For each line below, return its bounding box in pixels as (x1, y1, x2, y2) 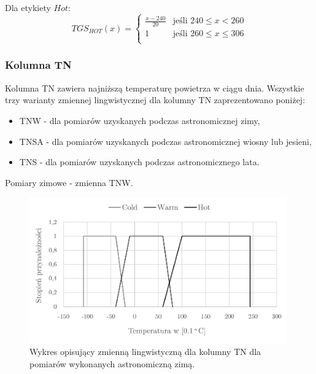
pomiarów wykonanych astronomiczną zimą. (29, 357, 195, 370)
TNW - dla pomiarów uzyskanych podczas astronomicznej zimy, (19, 114, 260, 127)
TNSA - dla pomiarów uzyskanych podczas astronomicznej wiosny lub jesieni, (19, 134, 312, 147)
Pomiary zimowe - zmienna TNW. (5, 176, 133, 189)
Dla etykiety (5, 1, 51, 14)
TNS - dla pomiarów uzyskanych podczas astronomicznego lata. (19, 155, 260, 168)
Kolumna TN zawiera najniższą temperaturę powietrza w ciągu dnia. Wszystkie (5, 81, 304, 94)
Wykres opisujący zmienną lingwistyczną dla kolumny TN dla (29, 345, 261, 358)
